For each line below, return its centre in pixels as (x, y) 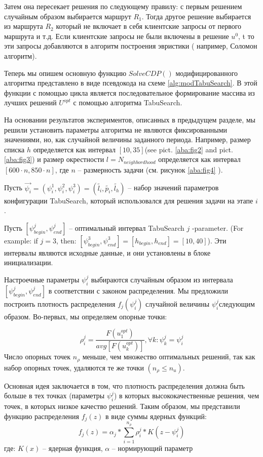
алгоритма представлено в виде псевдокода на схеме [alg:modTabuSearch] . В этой (131, 83)
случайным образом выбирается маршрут (68, 16)
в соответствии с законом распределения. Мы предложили (138, 290)
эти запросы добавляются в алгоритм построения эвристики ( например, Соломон (131, 46)
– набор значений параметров (173, 188)
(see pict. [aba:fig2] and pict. (189, 149)
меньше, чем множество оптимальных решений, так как (169, 357)
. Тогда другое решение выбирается (196, 16)
